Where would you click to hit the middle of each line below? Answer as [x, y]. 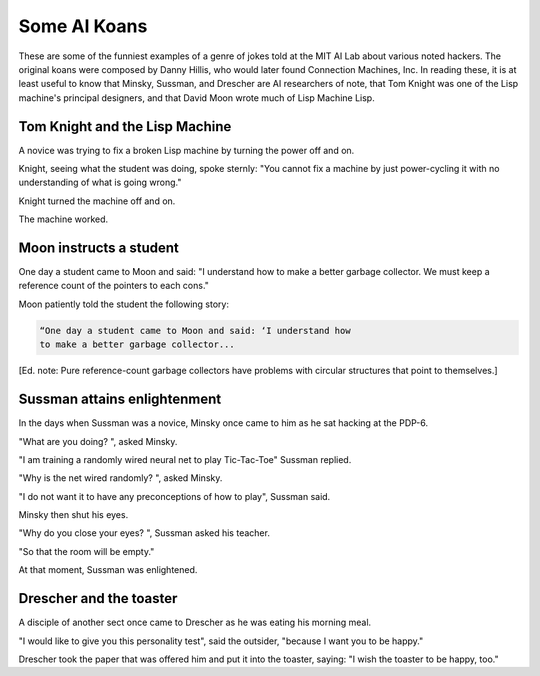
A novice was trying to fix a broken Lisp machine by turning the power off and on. [186, 150]
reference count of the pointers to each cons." [114, 286]
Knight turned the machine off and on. [97, 201]
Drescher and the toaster [98, 598]
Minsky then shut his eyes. [73, 515]
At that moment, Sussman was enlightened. [108, 570]
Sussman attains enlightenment [120, 399]
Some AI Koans [83, 26]
